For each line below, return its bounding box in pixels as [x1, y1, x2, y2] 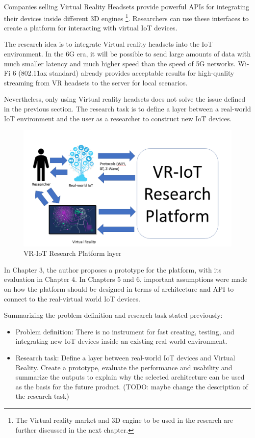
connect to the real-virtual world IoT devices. [4, 293, 140, 303]
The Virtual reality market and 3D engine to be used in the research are [15, 414, 233, 425]
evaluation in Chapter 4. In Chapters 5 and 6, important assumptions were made [4, 274, 248, 284]
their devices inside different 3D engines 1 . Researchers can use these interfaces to [4, 11, 249, 23]
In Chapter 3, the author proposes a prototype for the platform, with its [4, 264, 222, 274]
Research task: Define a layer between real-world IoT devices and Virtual [15, 352, 235, 362]
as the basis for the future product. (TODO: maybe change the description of [15, 381, 248, 391]
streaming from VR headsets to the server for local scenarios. [4, 77, 188, 87]
